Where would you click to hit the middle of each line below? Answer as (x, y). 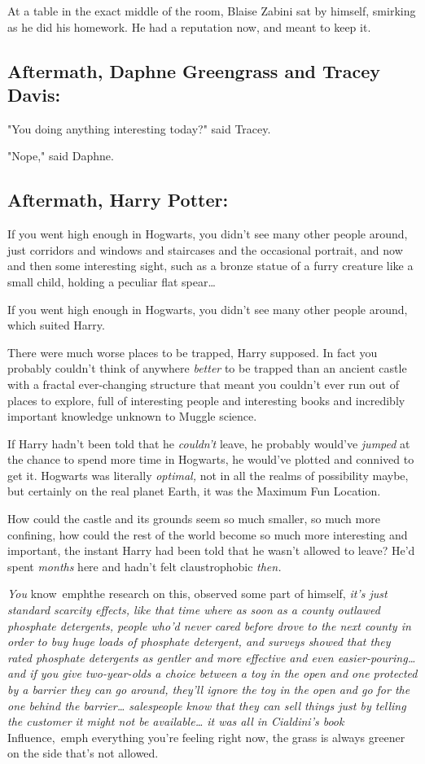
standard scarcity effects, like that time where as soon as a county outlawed (194, 610)
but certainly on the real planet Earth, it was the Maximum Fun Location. (194, 491)
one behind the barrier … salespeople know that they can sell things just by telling (207, 705)
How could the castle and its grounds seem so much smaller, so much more (194, 519)
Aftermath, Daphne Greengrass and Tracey (194, 70)
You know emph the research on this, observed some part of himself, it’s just (197, 594)
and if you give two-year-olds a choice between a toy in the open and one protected (212, 673)
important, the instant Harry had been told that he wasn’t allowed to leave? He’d (211, 550)
